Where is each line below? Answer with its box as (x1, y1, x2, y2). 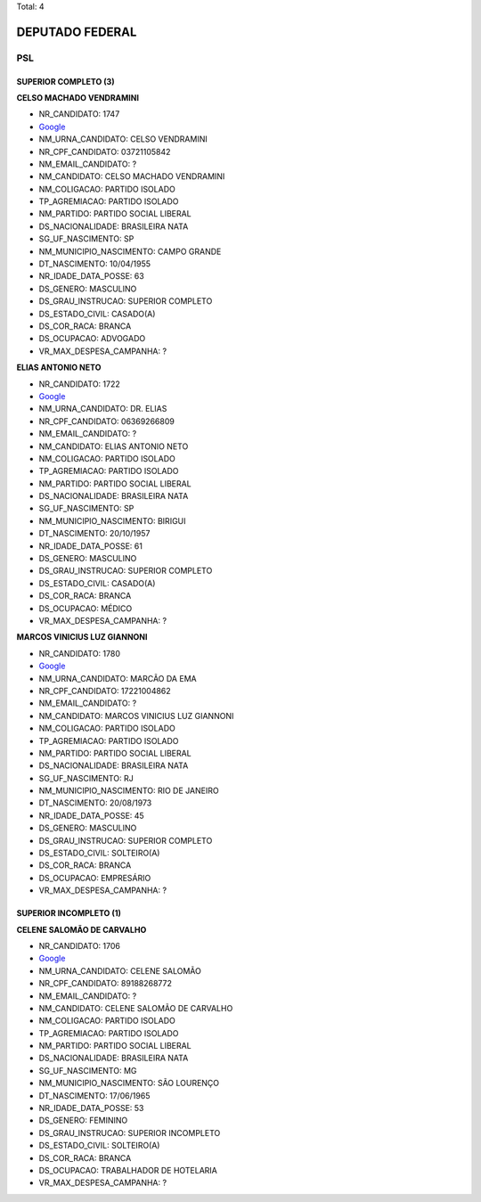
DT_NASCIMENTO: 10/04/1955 (38, 258, 151, 269)
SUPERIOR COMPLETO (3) (16, 76, 115, 86)
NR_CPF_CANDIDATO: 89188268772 (38, 978, 173, 989)
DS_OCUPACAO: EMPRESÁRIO (38, 872, 151, 883)
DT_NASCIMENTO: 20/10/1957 (38, 528, 151, 539)
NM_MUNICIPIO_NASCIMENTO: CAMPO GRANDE (38, 246, 222, 257)
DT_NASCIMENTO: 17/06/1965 (38, 1090, 151, 1100)
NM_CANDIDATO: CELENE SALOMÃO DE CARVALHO (38, 1002, 233, 1013)
